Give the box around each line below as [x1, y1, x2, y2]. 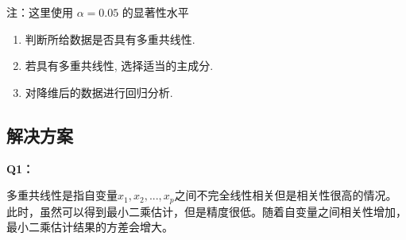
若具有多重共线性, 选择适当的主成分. [25, 57, 214, 74]
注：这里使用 [6, 4, 73, 20]
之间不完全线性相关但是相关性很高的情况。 [174, 187, 397, 203]
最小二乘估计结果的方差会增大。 [6, 219, 173, 235]
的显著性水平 [122, 4, 189, 20]
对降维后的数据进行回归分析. [25, 83, 173, 100]
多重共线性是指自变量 [6, 187, 118, 203]
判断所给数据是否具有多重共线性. [25, 30, 195, 47]
